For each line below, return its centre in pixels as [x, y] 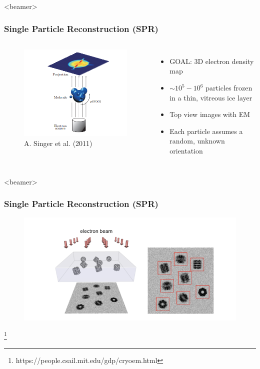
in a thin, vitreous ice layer [211, 97]
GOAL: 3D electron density [212, 61]
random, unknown [197, 141]
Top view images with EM [210, 114]
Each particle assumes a [206, 131]
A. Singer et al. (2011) [58, 143]
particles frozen [229, 87]
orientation [186, 150]
